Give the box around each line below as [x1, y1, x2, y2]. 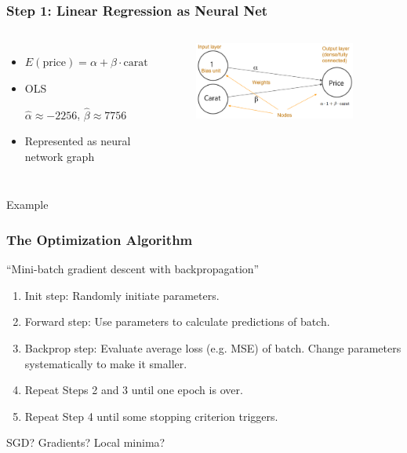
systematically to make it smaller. [24, 355, 187, 371]
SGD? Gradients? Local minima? [6, 434, 165, 451]
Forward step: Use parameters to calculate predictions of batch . [24, 313, 330, 330]
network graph [24, 148, 95, 164]
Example [6, 196, 49, 213]
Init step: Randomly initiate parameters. [24, 287, 220, 303]
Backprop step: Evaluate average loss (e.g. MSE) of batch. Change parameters [24, 340, 402, 356]
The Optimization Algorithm [6, 229, 193, 249]
